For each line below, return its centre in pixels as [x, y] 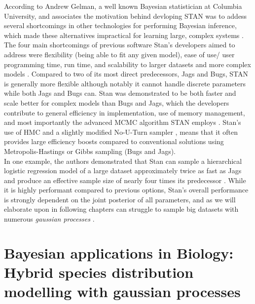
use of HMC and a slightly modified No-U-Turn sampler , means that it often [121, 132]
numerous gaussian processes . [49, 219]
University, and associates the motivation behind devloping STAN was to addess [126, 16]
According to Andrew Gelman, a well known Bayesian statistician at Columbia [123, 6]
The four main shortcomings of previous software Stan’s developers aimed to [120, 45]
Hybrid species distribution [99, 272]
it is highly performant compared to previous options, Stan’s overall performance [126, 190]
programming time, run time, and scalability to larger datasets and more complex [127, 64]
